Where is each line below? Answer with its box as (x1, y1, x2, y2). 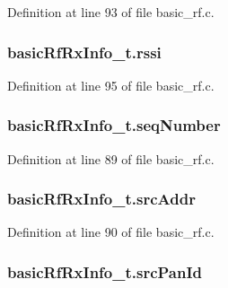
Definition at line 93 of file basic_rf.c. (7, 3, 215, 21)
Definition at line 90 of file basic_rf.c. (7, 223, 215, 241)
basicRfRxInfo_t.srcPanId (7, 260, 203, 283)
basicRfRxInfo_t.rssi (7, 40, 162, 63)
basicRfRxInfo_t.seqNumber (7, 114, 221, 136)
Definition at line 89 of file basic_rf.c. (7, 149, 215, 168)
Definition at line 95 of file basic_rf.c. (7, 75, 215, 94)
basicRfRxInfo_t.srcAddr (7, 188, 196, 210)
